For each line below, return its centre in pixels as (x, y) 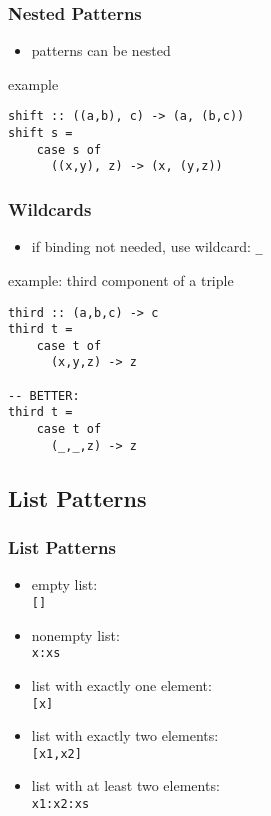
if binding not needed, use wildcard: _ (147, 246)
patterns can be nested (101, 50)
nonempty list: (75, 634)
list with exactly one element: (121, 684)
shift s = (40, 133)
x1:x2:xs (60, 804)
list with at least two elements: (125, 785)
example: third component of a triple (121, 279)
